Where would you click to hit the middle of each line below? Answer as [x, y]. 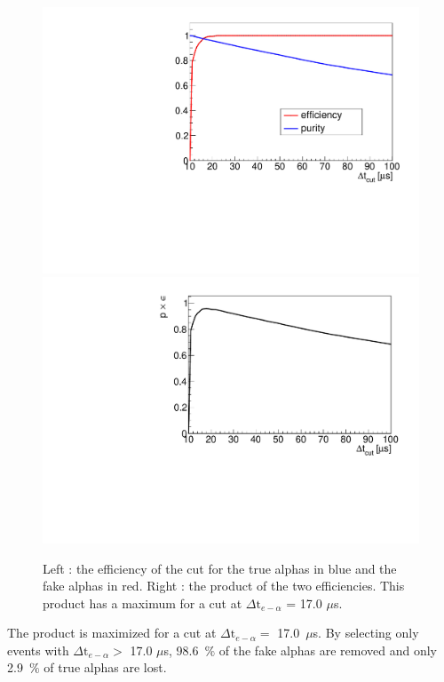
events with [38, 650]
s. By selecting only [366, 633]
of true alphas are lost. [105, 667]
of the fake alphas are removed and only [328, 650]
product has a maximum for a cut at [143, 603]
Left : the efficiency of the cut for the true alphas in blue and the [220, 568]
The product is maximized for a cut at [112, 633]
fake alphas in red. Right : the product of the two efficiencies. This [224, 586]
